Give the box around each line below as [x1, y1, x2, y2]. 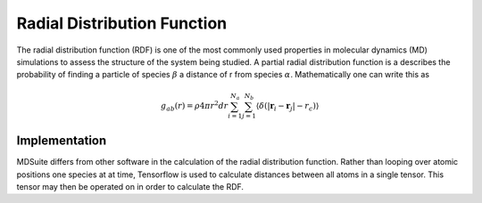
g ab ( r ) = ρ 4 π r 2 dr [161, 99, 229, 113]
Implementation [16, 134, 107, 149]
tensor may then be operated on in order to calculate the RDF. [16, 181, 245, 191]
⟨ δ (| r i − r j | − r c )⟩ [255, 101, 320, 113]
